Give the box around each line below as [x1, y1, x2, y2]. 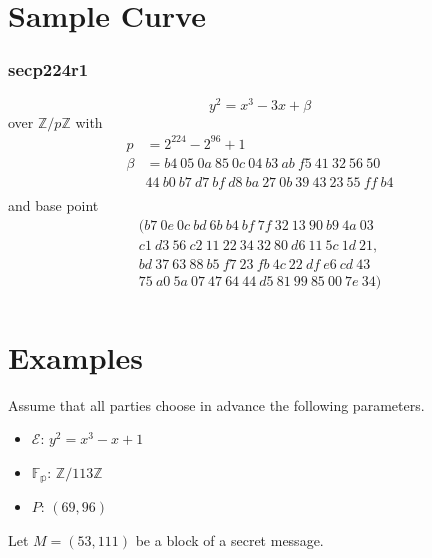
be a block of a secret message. [135, 530, 324, 550]
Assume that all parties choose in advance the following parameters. [8, 394, 425, 415]
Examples [8, 336, 143, 377]
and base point [8, 194, 99, 215]
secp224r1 [8, 57, 89, 82]
